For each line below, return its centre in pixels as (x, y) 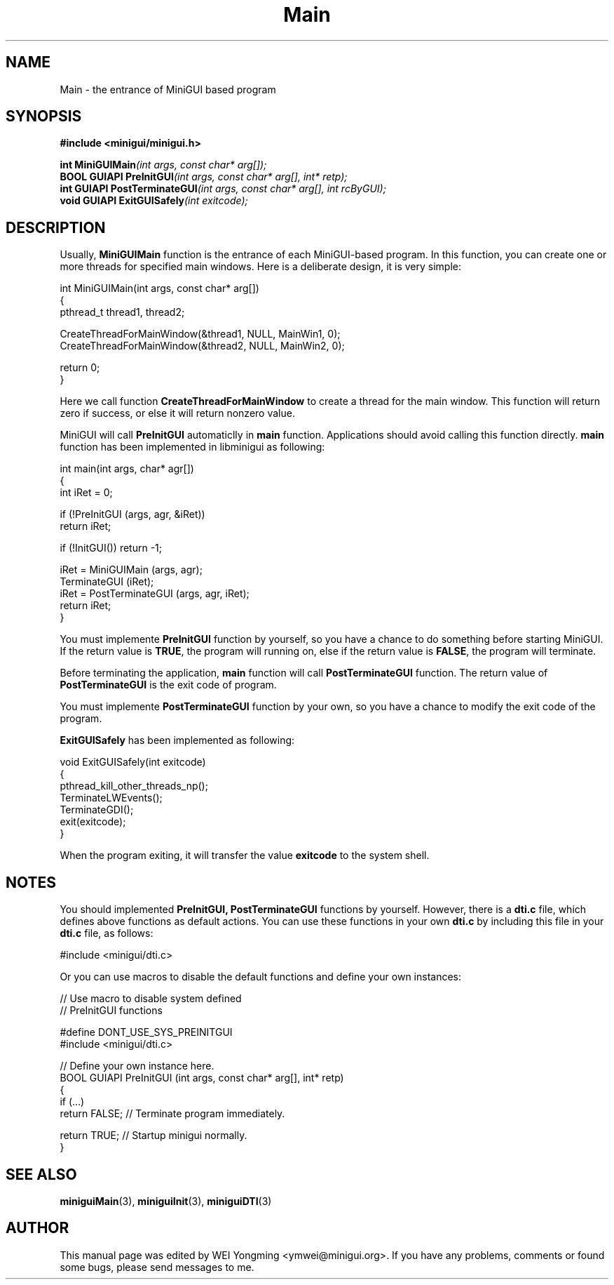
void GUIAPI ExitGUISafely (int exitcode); (154, 201)
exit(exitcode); (93, 822)
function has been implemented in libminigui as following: (192, 447)
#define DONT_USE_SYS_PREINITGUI (146, 1032)
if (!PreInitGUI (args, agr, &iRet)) (132, 514)
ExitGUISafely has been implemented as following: (177, 740)
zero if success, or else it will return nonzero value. (177, 413)
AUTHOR (37, 1228)
